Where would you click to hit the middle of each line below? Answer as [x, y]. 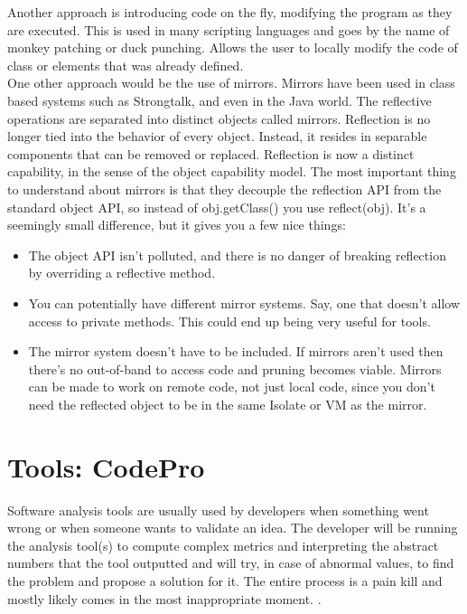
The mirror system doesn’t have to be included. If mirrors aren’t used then [236, 351]
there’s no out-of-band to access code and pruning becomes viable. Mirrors [235, 368]
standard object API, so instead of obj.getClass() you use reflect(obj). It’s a [217, 207]
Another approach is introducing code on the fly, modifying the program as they [230, 12]
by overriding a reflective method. [122, 273]
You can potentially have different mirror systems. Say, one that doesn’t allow [244, 302]
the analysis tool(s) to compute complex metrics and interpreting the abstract [223, 545]
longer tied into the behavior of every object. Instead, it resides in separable [217, 136]
